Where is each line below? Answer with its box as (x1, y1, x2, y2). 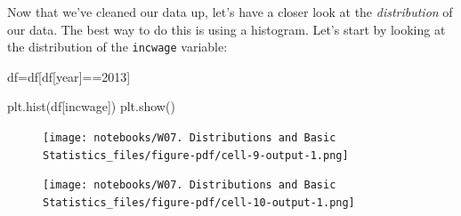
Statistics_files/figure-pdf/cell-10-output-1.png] (43, 196, 355, 209)
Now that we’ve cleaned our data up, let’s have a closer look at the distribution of (7, 3, 453, 20)
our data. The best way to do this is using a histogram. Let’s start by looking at (7, 20, 446, 38)
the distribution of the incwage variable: (7, 37, 228, 56)
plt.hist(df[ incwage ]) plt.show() (7, 97, 175, 116)
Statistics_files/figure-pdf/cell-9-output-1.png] (43, 148, 349, 162)
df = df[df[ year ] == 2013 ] (7, 67, 131, 85)
